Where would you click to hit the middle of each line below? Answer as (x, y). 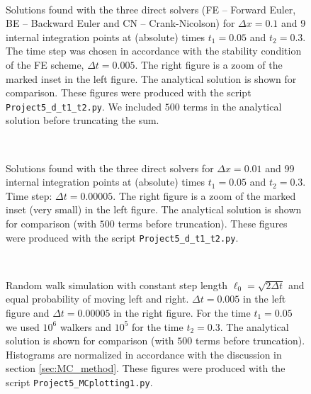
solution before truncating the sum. (83, 120)
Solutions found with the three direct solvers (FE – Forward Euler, (151, 9)
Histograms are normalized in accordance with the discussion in (144, 354)
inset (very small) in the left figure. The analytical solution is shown (154, 209)
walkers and (85, 326)
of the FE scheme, (45, 64)
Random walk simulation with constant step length (117, 285)
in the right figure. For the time (182, 313)
